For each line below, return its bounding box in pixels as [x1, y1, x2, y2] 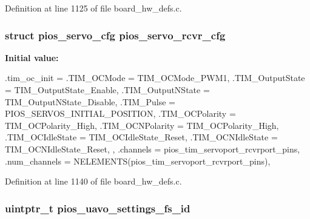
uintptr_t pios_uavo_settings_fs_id [5, 200, 190, 215]
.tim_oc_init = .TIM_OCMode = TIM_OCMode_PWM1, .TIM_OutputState [5, 71, 305, 84]
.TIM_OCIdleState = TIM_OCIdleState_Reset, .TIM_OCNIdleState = [5, 131, 278, 143]
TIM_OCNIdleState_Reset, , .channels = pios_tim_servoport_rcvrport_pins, [5, 142, 300, 155]
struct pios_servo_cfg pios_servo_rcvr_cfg [5, 27, 226, 42]
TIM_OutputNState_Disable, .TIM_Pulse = [5, 95, 175, 108]
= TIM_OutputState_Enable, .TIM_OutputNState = [5, 83, 210, 96]
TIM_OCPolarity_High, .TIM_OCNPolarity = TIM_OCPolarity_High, [5, 119, 279, 131]
